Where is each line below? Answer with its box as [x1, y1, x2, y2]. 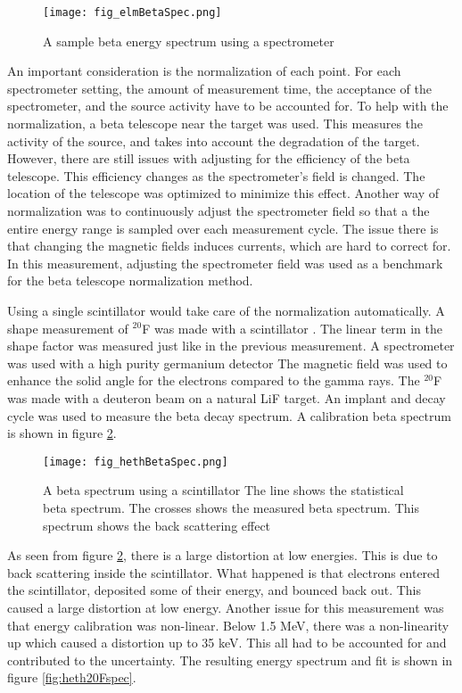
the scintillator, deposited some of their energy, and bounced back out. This [7, 581, 422, 599]
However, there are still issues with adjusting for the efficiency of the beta [7, 149, 410, 168]
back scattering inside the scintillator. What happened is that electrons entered [7, 563, 441, 582]
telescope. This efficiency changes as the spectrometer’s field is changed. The [7, 166, 425, 185]
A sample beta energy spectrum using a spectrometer [43, 31, 334, 50]
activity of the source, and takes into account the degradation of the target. [7, 131, 420, 150]
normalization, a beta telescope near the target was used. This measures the [7, 114, 424, 133]
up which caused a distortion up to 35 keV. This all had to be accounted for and [7, 633, 447, 652]
